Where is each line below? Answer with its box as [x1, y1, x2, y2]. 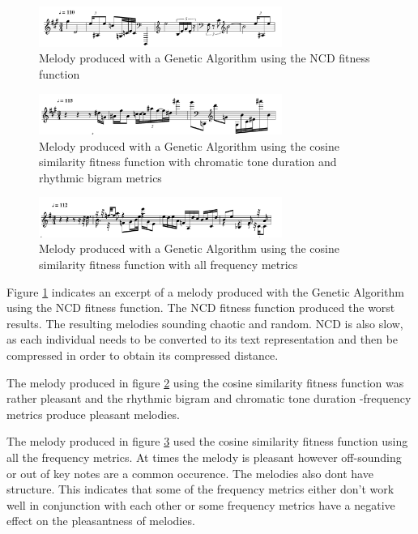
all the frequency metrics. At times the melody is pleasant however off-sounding [6, 448, 402, 465]
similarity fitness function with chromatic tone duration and [39, 153, 337, 170]
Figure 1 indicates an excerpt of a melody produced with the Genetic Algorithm [6, 283, 404, 300]
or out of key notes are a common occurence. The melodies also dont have [6, 464, 373, 481]
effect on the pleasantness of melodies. [6, 512, 195, 529]
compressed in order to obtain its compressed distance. [6, 347, 279, 363]
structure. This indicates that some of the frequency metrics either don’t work [6, 481, 395, 498]
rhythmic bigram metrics [39, 169, 162, 186]
